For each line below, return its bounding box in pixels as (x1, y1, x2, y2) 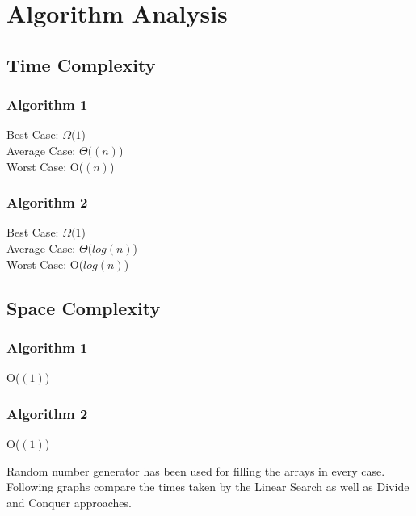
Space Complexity (6, 295, 161, 320)
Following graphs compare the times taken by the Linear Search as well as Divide (6, 478, 410, 495)
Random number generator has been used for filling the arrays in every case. (6, 462, 385, 479)
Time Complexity (6, 52, 156, 77)
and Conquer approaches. (6, 493, 132, 510)
